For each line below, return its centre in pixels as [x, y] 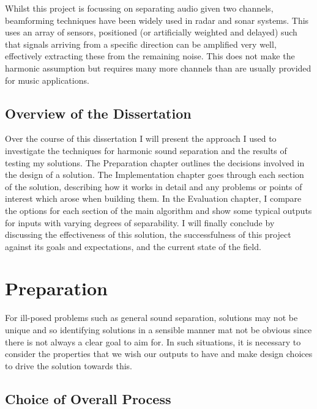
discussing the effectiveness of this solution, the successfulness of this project [148, 234]
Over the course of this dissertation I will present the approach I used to [141, 138]
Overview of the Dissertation [98, 113]
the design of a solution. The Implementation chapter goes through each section [155, 175]
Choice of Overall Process [88, 398]
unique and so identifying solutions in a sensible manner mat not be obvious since [158, 330]
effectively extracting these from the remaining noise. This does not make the [150, 56]
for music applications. [47, 80]
